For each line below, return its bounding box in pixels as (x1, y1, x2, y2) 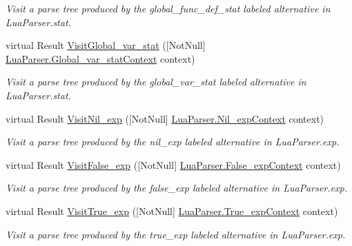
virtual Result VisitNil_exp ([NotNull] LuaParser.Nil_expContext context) (6, 111, 324, 125)
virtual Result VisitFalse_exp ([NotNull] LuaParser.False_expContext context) (6, 157, 341, 172)
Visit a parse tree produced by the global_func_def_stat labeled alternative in (6, 1, 331, 15)
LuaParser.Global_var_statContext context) (6, 51, 195, 65)
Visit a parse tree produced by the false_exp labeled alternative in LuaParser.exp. (6, 181, 347, 195)
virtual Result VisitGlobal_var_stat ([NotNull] (6, 38, 206, 52)
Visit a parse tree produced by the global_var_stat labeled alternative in (6, 74, 306, 89)
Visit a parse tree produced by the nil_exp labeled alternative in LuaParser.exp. (6, 134, 340, 149)
